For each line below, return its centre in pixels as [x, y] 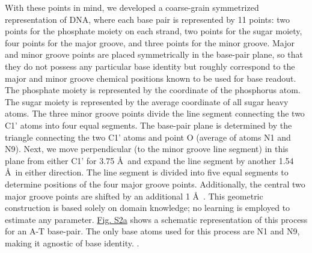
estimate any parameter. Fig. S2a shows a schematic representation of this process [156, 219]
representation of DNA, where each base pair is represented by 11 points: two [148, 19]
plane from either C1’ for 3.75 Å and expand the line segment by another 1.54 [149, 160]
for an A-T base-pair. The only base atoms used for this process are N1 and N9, [152, 231]
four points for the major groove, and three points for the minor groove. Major [150, 42]
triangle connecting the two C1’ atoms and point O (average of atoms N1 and [148, 137]
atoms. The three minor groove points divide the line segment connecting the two [155, 113]
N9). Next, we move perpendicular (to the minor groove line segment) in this [147, 149]
